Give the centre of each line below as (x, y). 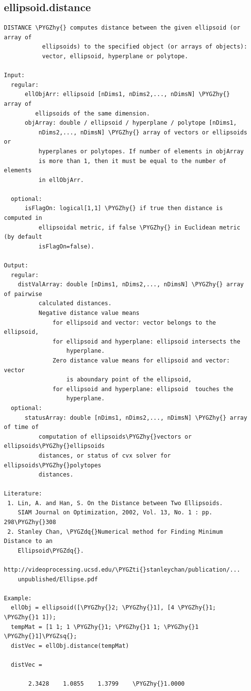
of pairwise (23, 294)
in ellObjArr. (61, 180)
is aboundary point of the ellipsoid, (129, 380)
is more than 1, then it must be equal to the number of (133, 161)
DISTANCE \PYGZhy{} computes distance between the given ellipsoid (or (122, 28)
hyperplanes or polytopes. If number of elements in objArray (141, 151)
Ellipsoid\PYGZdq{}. (51, 551)
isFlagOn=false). (67, 246)
